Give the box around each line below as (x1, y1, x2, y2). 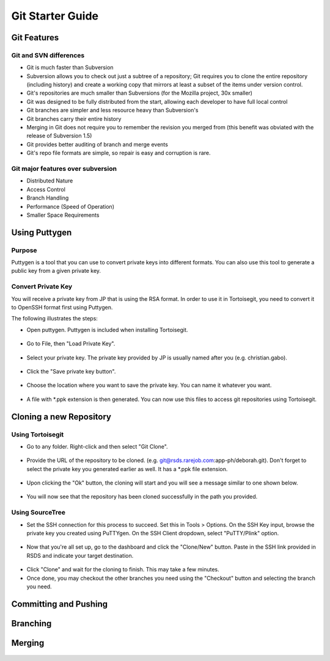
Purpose (11, 246, 37, 255)
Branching (11, 618, 52, 629)
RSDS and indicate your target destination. (26, 552, 134, 559)
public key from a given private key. (11, 267, 101, 275)
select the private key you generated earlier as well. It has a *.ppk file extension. (26, 465, 228, 472)
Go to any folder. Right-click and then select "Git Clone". (26, 442, 168, 450)
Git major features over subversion (11, 164, 117, 173)
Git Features (11, 32, 59, 43)
